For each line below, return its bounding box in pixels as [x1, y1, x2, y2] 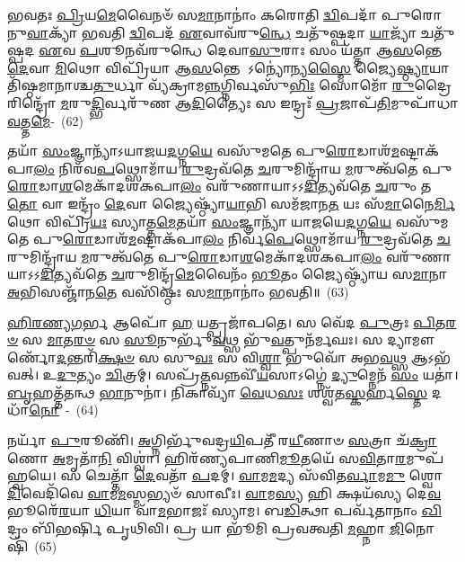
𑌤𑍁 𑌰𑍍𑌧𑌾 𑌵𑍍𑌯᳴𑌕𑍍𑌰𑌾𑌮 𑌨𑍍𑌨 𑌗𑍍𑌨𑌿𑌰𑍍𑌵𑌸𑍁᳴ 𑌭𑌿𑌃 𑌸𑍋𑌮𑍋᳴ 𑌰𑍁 [92, 76, 415, 94]
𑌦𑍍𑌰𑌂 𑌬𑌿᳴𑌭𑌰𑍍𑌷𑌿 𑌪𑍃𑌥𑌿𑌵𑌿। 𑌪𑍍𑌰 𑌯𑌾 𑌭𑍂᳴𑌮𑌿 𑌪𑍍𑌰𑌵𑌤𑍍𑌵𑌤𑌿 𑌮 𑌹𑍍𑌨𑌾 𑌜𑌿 [7, 519, 405, 538]
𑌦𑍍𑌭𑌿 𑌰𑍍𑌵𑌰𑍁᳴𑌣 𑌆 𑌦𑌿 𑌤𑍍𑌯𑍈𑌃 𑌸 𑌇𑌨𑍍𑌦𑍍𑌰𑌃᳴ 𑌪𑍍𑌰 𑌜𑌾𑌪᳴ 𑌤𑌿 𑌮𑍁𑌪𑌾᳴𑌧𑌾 [91, 93, 459, 112]
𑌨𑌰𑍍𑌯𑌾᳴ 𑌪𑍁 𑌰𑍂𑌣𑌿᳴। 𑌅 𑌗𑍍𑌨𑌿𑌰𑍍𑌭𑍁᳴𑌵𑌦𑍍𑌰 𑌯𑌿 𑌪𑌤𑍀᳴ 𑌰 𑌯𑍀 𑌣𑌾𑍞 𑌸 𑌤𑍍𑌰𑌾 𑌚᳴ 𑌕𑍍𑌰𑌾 [7, 431, 437, 450]
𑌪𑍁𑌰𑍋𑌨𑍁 [381, 5, 443, 23]
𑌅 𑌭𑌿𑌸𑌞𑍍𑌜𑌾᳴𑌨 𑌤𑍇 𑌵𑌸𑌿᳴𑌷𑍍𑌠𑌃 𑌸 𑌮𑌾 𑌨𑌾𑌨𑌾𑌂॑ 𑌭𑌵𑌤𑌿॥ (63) [7, 281, 349, 300]
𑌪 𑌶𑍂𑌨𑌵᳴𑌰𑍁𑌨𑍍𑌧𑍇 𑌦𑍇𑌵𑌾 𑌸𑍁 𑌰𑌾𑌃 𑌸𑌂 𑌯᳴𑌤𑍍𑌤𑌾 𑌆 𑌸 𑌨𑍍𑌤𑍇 [79, 40, 443, 59]
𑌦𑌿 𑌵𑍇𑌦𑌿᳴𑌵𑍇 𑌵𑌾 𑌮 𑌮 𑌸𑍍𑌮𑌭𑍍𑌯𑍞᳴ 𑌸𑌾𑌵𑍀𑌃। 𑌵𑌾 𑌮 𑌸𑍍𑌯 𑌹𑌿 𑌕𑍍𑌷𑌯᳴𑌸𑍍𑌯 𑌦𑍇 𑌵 [7, 483, 442, 502]
